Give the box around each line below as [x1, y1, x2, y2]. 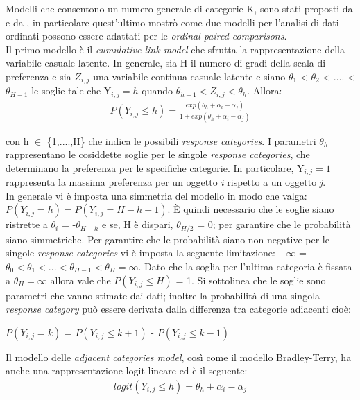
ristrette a [6, 217, 48, 232]
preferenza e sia [6, 69, 71, 83]
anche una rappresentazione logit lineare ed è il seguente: [6, 363, 248, 378]
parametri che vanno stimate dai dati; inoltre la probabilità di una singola [6, 288, 320, 302]
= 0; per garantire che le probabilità [197, 217, 351, 232]
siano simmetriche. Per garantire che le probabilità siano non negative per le [6, 232, 329, 246]
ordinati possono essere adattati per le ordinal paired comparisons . [6, 28, 287, 43]
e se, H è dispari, [102, 217, 173, 232]
